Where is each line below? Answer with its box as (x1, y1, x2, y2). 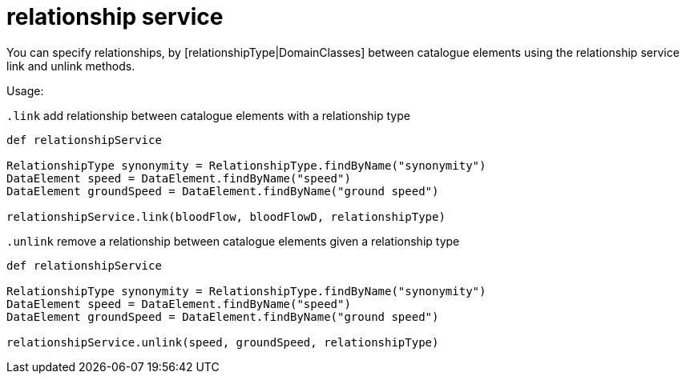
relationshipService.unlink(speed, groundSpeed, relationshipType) (6, 335, 439, 349)
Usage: (6, 83, 44, 98)
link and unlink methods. (6, 58, 135, 73)
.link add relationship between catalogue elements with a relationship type (6, 108, 410, 122)
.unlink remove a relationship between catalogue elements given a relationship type (6, 234, 460, 248)
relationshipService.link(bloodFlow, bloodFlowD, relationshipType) (6, 210, 446, 223)
